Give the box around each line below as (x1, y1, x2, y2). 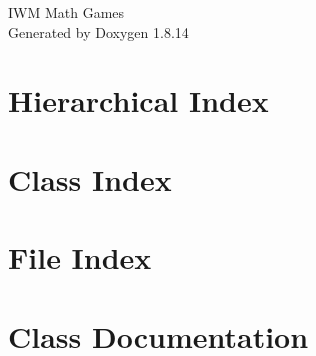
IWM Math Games (8, 2, 125, 22)
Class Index (8, 158, 172, 199)
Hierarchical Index (8, 80, 269, 121)
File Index (8, 237, 152, 278)
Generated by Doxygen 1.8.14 (8, 21, 189, 42)
